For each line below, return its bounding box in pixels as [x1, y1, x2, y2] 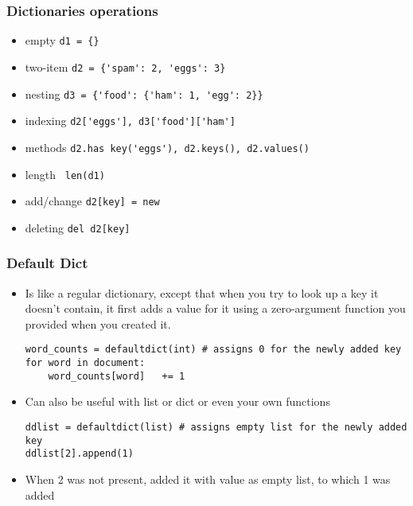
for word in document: [25, 357, 146, 369]
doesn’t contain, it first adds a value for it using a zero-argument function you [25, 300, 406, 317]
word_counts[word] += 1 [48, 370, 185, 382]
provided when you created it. [25, 315, 171, 332]
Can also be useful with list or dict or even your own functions [25, 393, 330, 410]
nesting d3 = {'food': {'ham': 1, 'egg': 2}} [25, 85, 263, 102]
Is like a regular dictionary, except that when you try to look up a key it [25, 284, 379, 301]
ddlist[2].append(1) [25, 448, 134, 460]
